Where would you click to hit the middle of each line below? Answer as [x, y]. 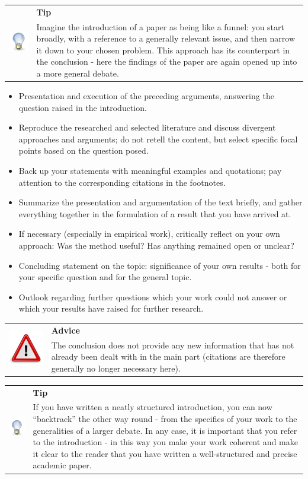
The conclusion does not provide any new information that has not [173, 345]
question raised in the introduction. [83, 107]
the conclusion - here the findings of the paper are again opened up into [167, 61]
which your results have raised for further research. [111, 308]
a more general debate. [78, 73]
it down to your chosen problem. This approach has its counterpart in [163, 50]
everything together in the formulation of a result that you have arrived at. [155, 213]
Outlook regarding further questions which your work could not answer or [153, 296]
